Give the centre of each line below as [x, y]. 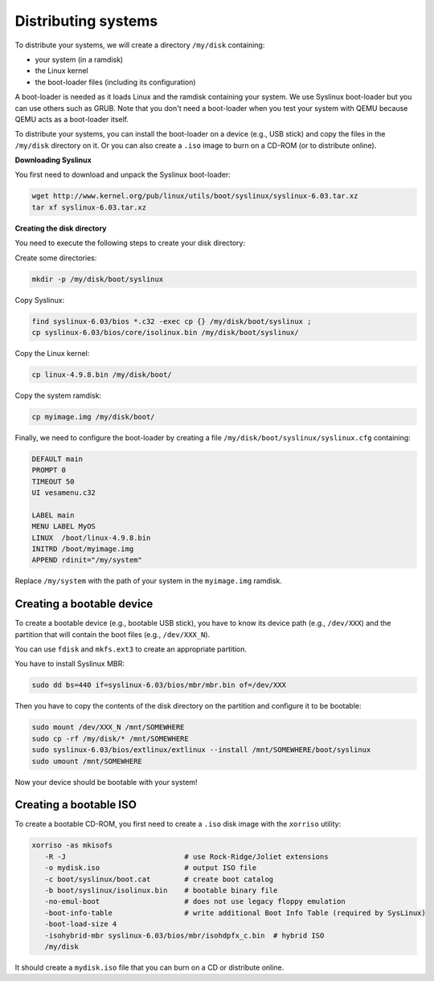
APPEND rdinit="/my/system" [87, 560]
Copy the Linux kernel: [52, 353]
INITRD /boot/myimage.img [83, 549]
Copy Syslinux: [39, 300]
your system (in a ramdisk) [79, 59]
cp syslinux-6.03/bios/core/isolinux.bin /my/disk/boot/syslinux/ [165, 332]
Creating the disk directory [61, 228]
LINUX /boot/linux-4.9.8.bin [91, 538]
